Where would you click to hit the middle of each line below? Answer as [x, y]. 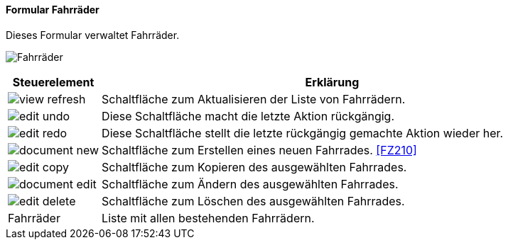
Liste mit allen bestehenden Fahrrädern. [208, 218]
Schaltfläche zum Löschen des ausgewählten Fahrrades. [253, 201]
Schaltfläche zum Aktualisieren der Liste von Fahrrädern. [254, 99]
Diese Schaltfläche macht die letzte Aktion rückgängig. [248, 116]
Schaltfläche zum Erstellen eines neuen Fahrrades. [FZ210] [259, 150]
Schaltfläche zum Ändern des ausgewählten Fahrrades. [250, 184]
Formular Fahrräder [53, 10]
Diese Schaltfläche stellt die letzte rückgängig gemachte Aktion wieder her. [303, 133]
